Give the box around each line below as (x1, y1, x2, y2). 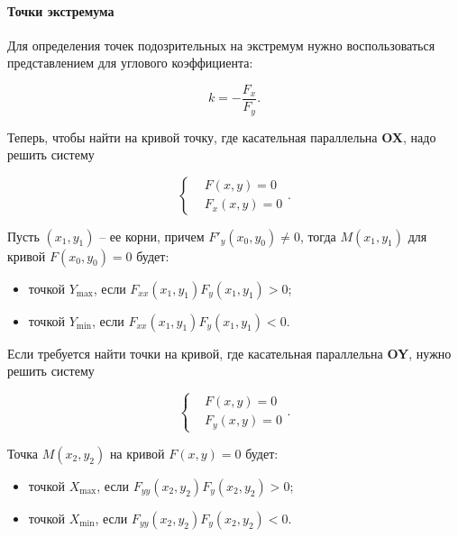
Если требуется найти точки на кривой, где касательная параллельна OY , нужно (7, 343, 452, 362)
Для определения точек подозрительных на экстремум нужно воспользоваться (7, 35, 435, 54)
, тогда (299, 226, 336, 245)
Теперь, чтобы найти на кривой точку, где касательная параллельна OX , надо (7, 127, 436, 146)
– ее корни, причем (99, 226, 205, 245)
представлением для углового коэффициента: (7, 53, 253, 72)
